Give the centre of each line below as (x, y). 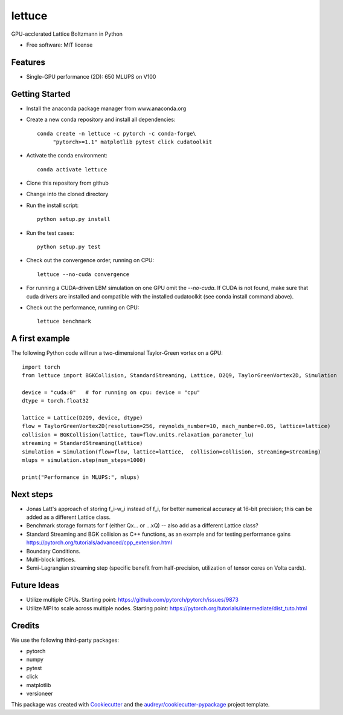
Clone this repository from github (67, 183)
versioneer (40, 693)
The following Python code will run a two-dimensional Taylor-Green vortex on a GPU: (117, 353)
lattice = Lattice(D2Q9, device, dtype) (82, 418)
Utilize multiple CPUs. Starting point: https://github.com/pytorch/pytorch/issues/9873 (132, 600)
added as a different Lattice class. (69, 517)
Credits (25, 626)
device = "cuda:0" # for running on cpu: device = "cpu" (111, 392)
